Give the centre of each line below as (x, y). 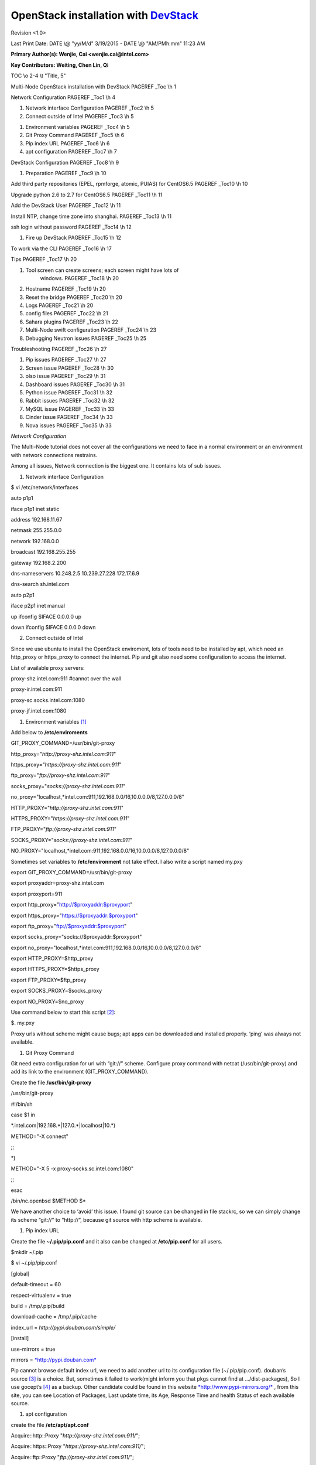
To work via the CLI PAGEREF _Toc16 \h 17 (61, 248)
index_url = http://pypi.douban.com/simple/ (63, 1327)
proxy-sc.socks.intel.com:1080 (48, 700)
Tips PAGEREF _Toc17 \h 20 (44, 259)
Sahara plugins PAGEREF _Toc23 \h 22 (72, 322)
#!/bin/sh (22, 1104)
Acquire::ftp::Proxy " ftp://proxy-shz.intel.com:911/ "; (72, 1457)
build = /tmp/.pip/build (38, 1306)
